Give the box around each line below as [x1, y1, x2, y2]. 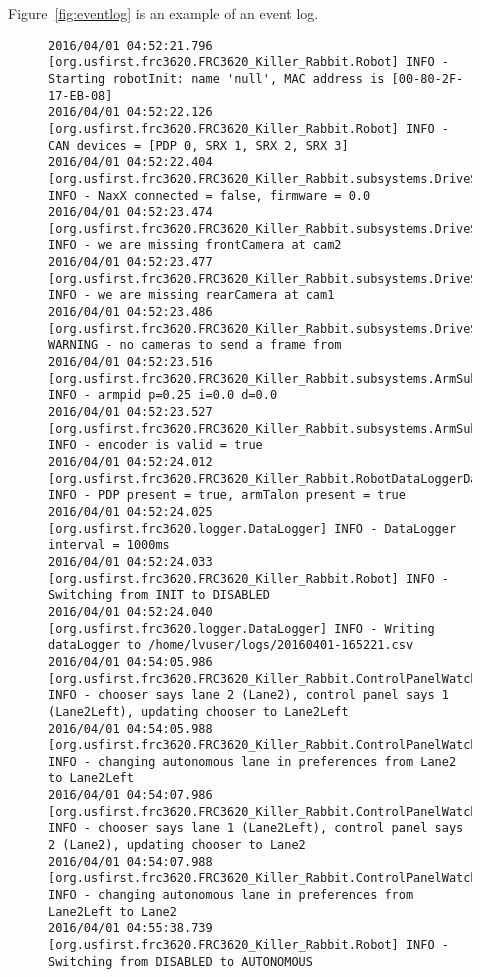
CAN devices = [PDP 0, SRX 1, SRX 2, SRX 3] [48, 138, 349, 153]
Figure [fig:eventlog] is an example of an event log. [8, 3, 319, 23]
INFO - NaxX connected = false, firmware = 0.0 [48, 188, 371, 203]
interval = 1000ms [48, 538, 170, 553]
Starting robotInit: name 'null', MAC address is [48, 71, 385, 86]
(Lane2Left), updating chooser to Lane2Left [48, 704, 349, 719]
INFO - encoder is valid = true [48, 438, 263, 453]
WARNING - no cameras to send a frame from [48, 338, 342, 353]
